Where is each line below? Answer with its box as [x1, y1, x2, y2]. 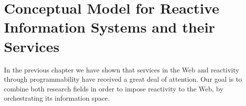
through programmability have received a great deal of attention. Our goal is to [4, 74, 242, 84]
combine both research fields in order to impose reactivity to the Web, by [4, 83, 224, 93]
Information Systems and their [4, 17, 215, 37]
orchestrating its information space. [4, 93, 110, 103]
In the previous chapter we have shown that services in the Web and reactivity [4, 64, 239, 74]
